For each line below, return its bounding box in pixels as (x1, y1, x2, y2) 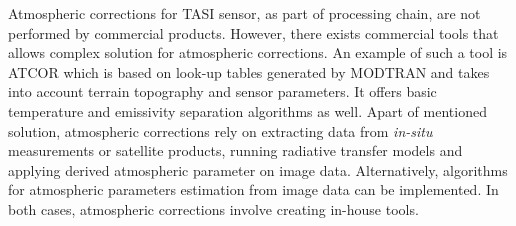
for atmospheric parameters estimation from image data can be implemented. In (8, 179, 499, 200)
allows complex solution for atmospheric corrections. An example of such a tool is (8, 42, 508, 63)
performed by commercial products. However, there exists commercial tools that (8, 22, 499, 43)
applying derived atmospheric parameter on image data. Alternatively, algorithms (8, 159, 508, 180)
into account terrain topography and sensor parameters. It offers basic (8, 81, 437, 102)
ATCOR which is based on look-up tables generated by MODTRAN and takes (8, 61, 490, 82)
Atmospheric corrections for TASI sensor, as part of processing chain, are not (8, 3, 481, 23)
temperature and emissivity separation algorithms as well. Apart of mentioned (8, 100, 487, 121)
